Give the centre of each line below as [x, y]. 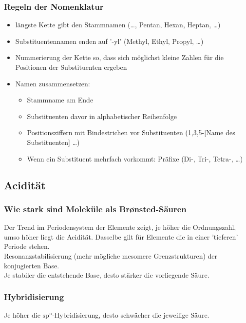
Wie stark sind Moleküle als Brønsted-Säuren [95, 209]
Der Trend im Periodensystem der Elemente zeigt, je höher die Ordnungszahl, [120, 227]
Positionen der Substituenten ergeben [71, 67]
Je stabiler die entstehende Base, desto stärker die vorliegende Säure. [107, 275]
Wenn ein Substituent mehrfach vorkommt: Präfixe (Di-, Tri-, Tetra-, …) [135, 158]
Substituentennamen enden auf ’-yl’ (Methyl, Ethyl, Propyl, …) [109, 41]
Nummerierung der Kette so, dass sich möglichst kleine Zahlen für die [119, 57]
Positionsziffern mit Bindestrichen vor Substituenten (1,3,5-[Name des [131, 132]
